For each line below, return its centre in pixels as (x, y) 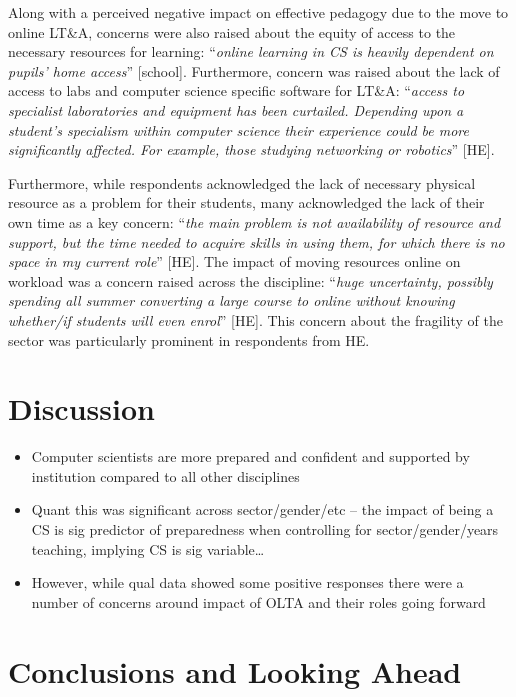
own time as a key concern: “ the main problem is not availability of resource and (254, 221)
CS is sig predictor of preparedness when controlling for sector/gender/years (265, 529)
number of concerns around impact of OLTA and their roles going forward (258, 601)
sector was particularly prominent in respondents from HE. (189, 339)
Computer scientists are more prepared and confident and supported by (250, 456)
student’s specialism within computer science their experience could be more (238, 129)
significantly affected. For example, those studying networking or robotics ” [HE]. (251, 149)
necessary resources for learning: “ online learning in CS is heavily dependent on (251, 51)
